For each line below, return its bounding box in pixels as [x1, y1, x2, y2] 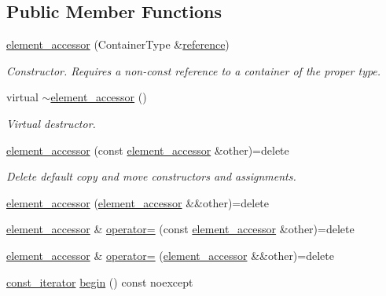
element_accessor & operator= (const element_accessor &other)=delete [6, 221, 355, 237]
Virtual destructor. [6, 115, 96, 131]
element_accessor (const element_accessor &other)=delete [6, 141, 289, 158]
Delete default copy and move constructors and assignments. [6, 168, 296, 185]
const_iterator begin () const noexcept [6, 273, 193, 290]
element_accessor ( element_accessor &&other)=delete [6, 194, 270, 210]
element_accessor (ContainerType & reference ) [6, 36, 230, 53]
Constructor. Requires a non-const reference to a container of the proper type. [6, 62, 381, 79]
